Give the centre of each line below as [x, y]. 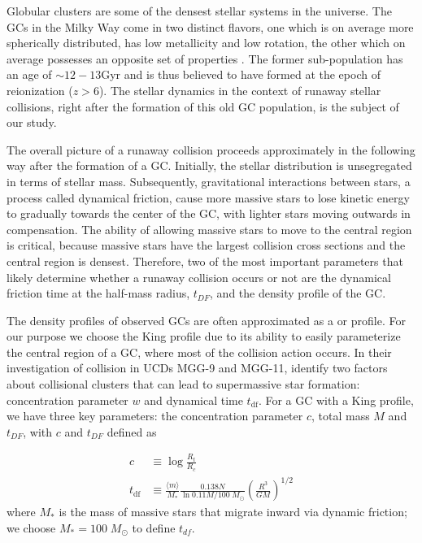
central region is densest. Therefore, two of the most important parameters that [205, 261]
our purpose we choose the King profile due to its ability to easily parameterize [204, 336]
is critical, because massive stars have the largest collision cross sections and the [206, 245]
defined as [132, 431]
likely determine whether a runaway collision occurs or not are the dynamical [199, 277]
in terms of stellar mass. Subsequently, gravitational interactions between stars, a [209, 181]
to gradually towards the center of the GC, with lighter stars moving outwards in [209, 213]
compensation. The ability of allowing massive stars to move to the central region [209, 229]
